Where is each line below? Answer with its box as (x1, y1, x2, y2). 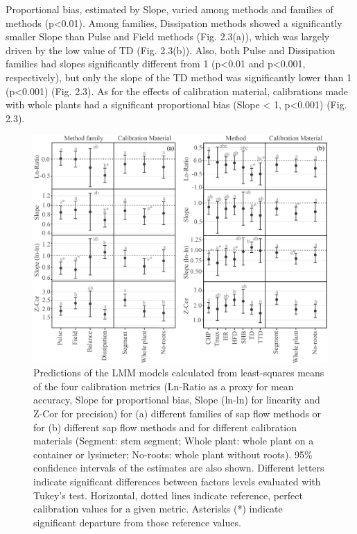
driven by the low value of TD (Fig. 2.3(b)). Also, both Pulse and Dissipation (6, 42, 336, 57)
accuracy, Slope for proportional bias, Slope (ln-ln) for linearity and (33, 392, 320, 407)
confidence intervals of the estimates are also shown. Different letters (33, 460, 324, 475)
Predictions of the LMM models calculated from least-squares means (33, 365, 324, 380)
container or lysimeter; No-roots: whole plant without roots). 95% (33, 447, 313, 461)
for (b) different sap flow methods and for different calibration (33, 419, 297, 434)
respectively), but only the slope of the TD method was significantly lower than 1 (6, 69, 352, 84)
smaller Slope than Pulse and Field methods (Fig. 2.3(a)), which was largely (6, 29, 330, 44)
